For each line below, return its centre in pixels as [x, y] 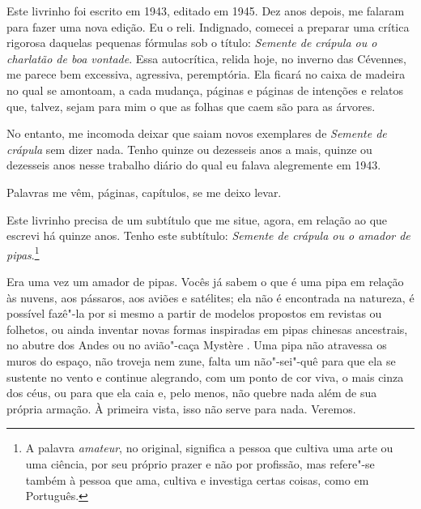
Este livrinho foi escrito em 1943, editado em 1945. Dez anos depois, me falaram [206, 11]
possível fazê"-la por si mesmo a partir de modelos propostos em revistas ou [194, 313]
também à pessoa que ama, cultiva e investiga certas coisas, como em [197, 479]
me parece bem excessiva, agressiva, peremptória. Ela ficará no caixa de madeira [206, 74]
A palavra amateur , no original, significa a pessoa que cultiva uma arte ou [209, 448]
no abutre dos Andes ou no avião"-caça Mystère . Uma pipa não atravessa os [197, 345]
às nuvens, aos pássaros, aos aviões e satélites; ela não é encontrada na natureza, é [210, 297]
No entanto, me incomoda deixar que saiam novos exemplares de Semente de [197, 133]
